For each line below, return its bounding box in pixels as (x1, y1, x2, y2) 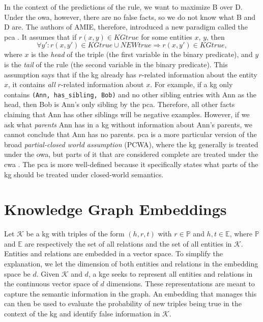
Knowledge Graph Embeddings (4, 199, 227, 220)
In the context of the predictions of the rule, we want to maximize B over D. (4, 2, 243, 12)
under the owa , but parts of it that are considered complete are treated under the (4, 149, 258, 159)
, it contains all (8, 79, 55, 90)
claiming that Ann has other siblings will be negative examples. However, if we (4, 109, 250, 119)
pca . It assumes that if (4, 31, 77, 42)
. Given (36, 268, 60, 279)
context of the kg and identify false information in (4, 308, 160, 319)
